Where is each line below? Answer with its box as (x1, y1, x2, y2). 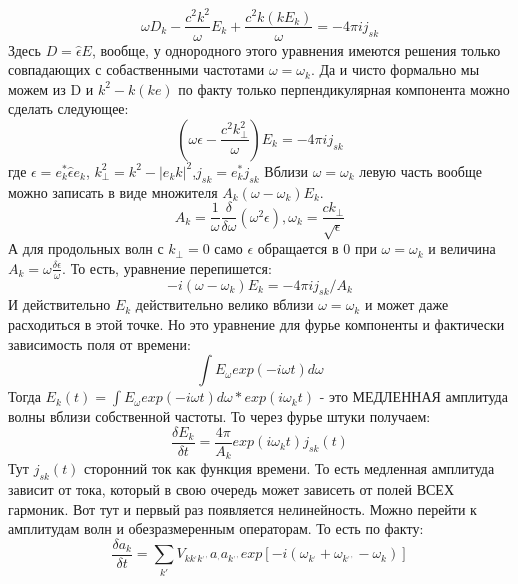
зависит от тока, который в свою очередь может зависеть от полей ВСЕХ (8, 479, 455, 500)
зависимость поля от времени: (8, 333, 191, 354)
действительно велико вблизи (135, 294, 314, 315)
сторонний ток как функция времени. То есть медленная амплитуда (84, 458, 495, 479)
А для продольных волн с (8, 238, 164, 259)
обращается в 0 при (257, 238, 377, 259)
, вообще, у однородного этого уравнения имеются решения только (91, 39, 501, 60)
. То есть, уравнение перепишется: (62, 257, 272, 278)
